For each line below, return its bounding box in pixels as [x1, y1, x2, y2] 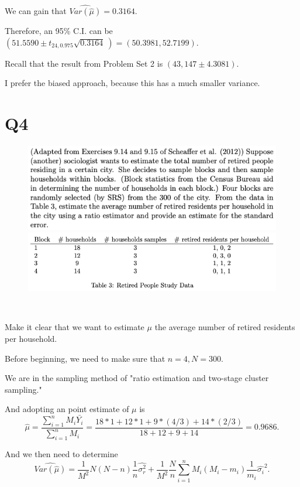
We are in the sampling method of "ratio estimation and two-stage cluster [5, 372, 269, 384]
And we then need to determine [5, 448, 118, 460]
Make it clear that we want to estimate [5, 321, 144, 333]
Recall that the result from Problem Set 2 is [5, 57, 163, 69]
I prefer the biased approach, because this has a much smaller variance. [5, 77, 260, 89]
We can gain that [5, 5, 67, 17]
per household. [5, 332, 57, 344]
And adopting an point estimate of [5, 403, 129, 415]
